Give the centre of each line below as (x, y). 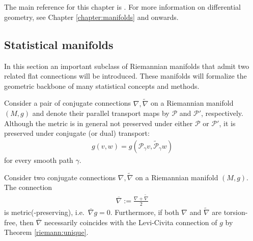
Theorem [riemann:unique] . (46, 232)
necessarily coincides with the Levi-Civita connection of (131, 222)
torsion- (236, 212)
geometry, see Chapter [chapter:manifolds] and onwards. (91, 17)
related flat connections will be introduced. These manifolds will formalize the (125, 76)
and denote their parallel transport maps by (101, 113)
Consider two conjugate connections (60, 177)
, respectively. (222, 113)
